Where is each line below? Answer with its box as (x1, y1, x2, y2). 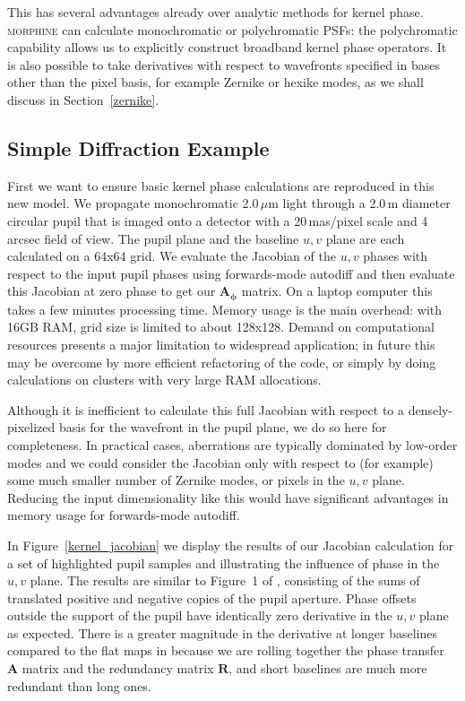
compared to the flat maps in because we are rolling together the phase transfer (7, 641, 444, 660)
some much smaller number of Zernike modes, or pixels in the (7, 471, 345, 489)
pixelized (7, 418, 56, 437)
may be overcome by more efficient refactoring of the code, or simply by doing (7, 352, 436, 371)
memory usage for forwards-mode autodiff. (7, 506, 240, 524)
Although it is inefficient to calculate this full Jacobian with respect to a (7, 400, 405, 419)
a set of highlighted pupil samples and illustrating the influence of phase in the (7, 553, 440, 572)
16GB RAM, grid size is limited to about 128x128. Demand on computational (7, 317, 435, 336)
